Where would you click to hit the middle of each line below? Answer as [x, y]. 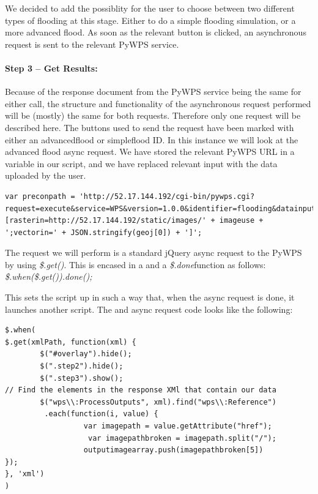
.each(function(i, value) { [101, 414]
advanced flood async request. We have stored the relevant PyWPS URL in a [150, 152]
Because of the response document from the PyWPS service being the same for [153, 92]
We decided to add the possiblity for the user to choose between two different [150, 8]
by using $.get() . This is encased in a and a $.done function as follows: [135, 264]
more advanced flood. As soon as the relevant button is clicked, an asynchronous [156, 32]
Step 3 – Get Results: [51, 68]
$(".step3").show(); [82, 378]
